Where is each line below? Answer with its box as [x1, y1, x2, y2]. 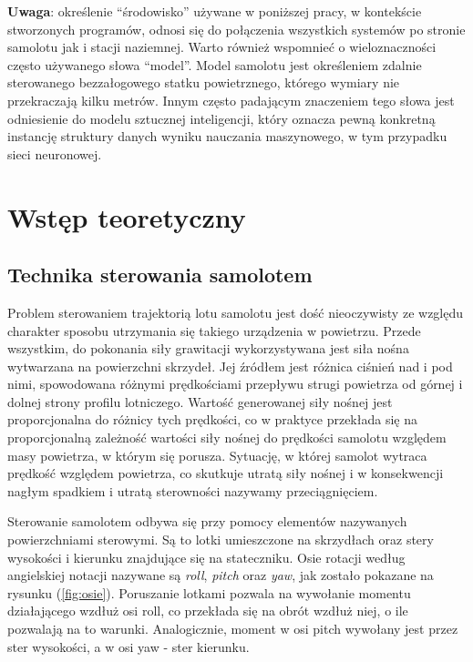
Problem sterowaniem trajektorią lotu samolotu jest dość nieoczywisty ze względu [7, 302, 464, 321]
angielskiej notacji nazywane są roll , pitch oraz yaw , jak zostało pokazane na [7, 565, 434, 585]
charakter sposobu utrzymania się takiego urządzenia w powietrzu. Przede [7, 321, 421, 340]
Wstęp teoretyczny [7, 198, 246, 235]
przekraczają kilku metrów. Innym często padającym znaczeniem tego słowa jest [7, 90, 455, 109]
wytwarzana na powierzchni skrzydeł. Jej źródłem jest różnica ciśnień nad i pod [7, 356, 453, 375]
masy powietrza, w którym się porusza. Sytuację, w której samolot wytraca [7, 445, 427, 464]
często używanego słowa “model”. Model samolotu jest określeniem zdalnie [7, 55, 422, 74]
